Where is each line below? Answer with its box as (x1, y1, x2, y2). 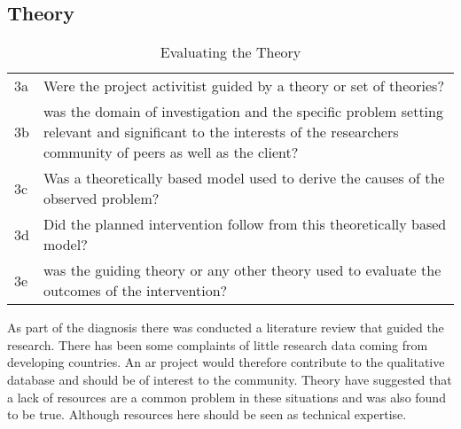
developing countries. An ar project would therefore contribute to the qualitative (7, 353, 445, 371)
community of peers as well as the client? (43, 142, 299, 163)
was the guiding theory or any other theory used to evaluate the (43, 260, 441, 281)
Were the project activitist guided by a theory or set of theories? (43, 75, 444, 97)
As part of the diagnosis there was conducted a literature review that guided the (7, 318, 444, 337)
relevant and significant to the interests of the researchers (43, 121, 399, 143)
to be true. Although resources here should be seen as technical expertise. (7, 405, 407, 424)
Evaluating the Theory (160, 42, 301, 63)
